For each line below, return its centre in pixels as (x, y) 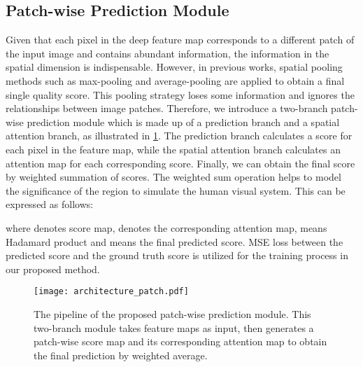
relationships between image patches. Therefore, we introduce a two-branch (167, 108)
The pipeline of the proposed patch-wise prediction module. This (172, 313)
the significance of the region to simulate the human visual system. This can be (176, 190)
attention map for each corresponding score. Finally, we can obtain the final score (180, 163)
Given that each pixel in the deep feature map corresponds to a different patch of (180, 40)
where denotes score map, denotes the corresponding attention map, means (166, 227)
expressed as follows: (50, 204)
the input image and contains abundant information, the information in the (168, 53)
